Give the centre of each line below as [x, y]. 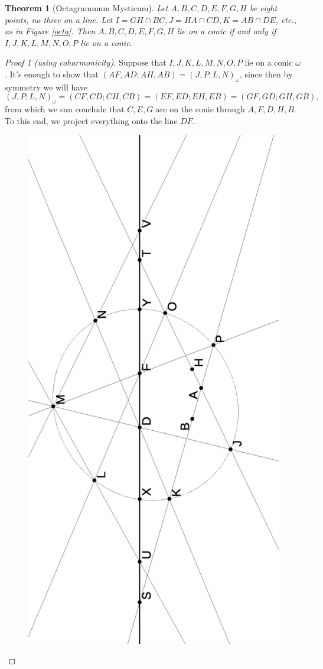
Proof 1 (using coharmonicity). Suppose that [86, 62]
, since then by [266, 74]
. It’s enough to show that [52, 74]
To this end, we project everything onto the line [91, 120]
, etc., [286, 19]
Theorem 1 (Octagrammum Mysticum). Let [87, 8]
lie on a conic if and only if [226, 31]
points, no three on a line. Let [59, 19]
